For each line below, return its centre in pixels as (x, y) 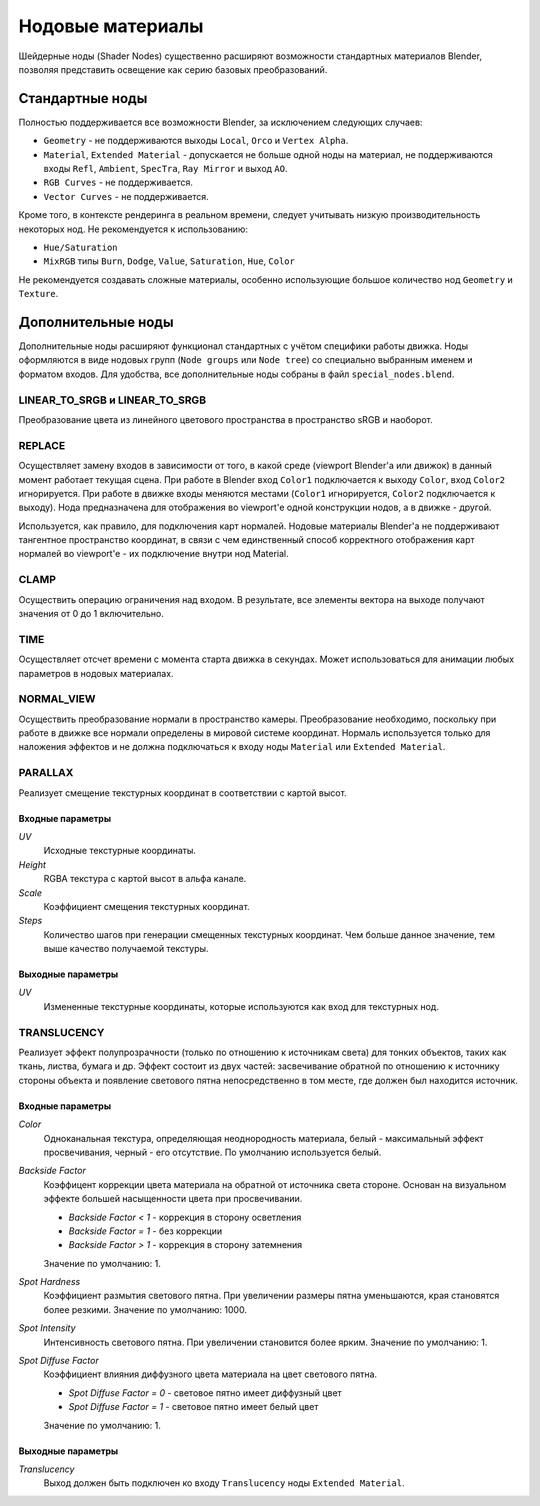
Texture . (38, 294)
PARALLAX (46, 773)
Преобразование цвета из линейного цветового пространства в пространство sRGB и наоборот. (226, 419)
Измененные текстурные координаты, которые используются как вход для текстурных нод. (241, 1006)
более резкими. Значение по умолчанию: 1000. (145, 1309)
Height (32, 864)
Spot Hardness (49, 1282)
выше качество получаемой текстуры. (126, 949)
